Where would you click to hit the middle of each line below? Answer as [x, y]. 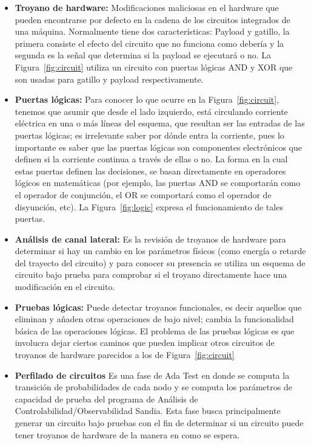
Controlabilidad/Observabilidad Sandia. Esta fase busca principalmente [148, 411]
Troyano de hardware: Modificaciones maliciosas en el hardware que [147, 7]
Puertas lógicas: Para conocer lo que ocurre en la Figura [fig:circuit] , [147, 99]
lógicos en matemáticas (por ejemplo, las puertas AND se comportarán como [158, 183]
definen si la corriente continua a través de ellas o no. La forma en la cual [151, 159]
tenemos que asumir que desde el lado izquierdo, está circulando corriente [151, 111]
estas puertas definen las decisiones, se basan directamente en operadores [150, 171]
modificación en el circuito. [65, 287]
